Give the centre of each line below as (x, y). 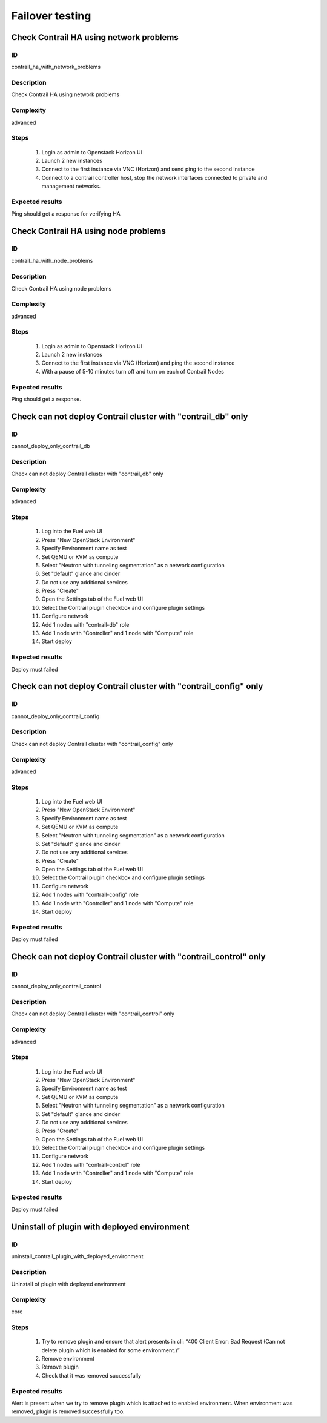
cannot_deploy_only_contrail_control (56, 986)
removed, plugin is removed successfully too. (68, 1411)
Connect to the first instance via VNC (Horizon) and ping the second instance (138, 363)
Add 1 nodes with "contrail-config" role (90, 895)
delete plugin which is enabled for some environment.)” (111, 1350)
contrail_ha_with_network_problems (56, 67)
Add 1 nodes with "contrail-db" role (85, 624)
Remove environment (68, 1358)
